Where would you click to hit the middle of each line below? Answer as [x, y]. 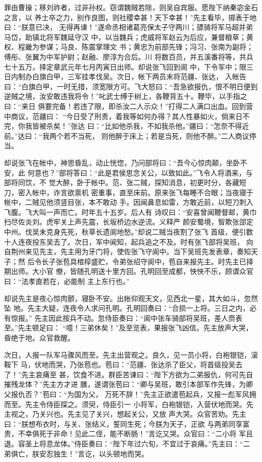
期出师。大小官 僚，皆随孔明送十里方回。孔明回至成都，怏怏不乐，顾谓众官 [129, 271]
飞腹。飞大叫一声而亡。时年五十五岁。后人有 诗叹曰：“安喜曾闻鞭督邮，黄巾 [130, 212]
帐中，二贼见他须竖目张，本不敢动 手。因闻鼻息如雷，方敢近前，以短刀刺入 [129, 202]
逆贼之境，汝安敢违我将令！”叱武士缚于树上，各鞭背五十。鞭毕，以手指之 [126, 96]
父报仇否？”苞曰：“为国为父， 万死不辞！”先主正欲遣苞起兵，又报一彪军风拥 [130, 394]
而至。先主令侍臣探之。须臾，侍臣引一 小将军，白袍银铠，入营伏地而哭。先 [129, 404]
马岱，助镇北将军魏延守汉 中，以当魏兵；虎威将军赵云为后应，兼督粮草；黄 [129, 37]
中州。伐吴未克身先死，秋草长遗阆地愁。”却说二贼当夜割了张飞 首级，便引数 [129, 232]
